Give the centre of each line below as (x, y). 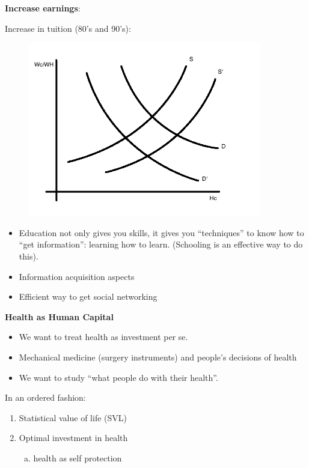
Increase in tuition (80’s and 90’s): (68, 28)
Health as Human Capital (59, 316)
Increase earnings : (43, 8)
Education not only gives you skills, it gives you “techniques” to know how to (161, 232)
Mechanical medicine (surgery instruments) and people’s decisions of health (158, 357)
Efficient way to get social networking (88, 296)
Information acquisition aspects (77, 276)
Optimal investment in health (73, 438)
